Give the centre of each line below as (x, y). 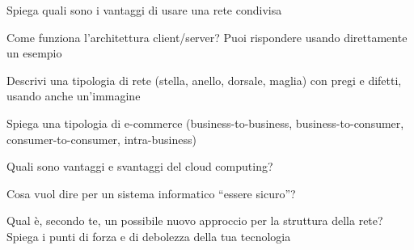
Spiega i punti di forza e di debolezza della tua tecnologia (149, 236)
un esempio (34, 53)
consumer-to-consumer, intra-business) (101, 139)
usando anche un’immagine (74, 96)
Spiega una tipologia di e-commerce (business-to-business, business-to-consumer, (205, 123)
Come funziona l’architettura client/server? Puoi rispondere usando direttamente (207, 37)
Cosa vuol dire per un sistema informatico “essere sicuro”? (151, 193)
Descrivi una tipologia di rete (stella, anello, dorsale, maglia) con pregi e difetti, (204, 80)
